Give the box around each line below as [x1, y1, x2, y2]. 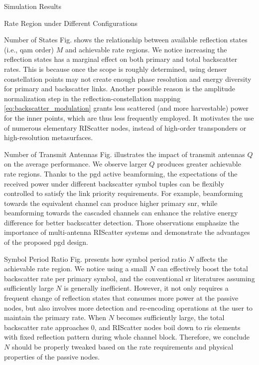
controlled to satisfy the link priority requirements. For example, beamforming [4, 188, 243, 198]
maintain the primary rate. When [4, 312, 107, 323]
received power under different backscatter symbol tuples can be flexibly [4, 178, 224, 188]
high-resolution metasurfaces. [4, 132, 93, 143]
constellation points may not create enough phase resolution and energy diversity [4, 73, 252, 84]
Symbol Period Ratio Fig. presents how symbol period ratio [4, 253, 186, 264]
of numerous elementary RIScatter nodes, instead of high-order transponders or [4, 122, 247, 133]
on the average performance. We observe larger [4, 159, 147, 169]
